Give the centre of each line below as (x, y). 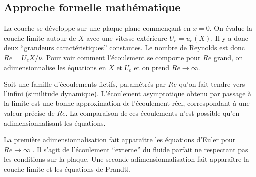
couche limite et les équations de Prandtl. (67, 168)
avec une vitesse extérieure (127, 38)
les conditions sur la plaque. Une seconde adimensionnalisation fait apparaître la (127, 159)
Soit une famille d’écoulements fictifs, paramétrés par (85, 84)
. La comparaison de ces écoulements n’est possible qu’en (152, 113)
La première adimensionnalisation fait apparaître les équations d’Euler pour (120, 139)
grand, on (228, 57)
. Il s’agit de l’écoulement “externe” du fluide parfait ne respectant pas (140, 149)
